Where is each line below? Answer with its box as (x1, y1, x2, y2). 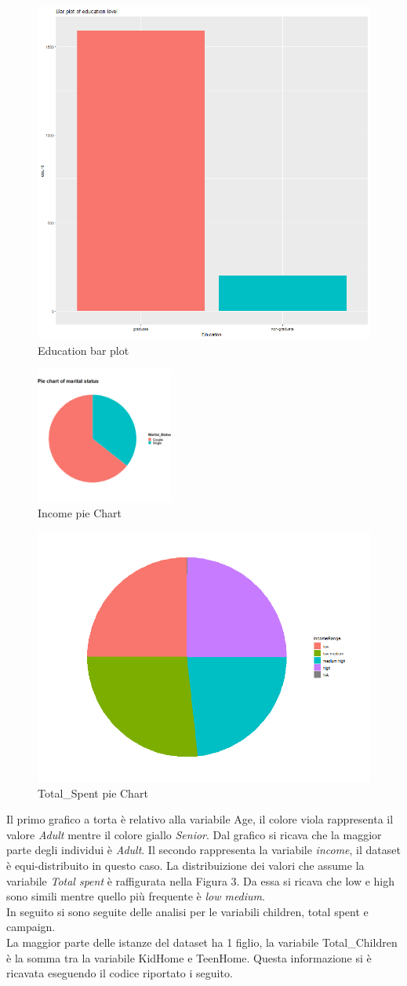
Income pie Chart (38, 505, 122, 521)
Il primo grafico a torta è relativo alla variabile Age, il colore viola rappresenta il (6, 811, 394, 827)
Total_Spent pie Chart (38, 784, 148, 801)
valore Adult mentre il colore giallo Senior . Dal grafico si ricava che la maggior (6, 826, 382, 842)
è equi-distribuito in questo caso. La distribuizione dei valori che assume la (6, 856, 365, 873)
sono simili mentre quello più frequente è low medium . (6, 888, 265, 904)
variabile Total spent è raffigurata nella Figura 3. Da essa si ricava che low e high (6, 872, 395, 889)
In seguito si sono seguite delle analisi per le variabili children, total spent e (6, 903, 369, 919)
